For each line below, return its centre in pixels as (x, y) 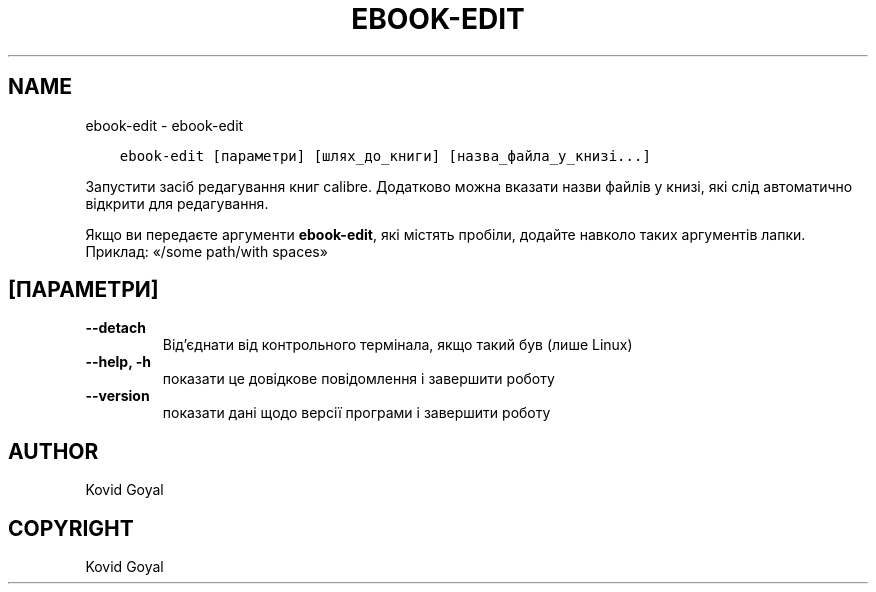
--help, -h (118, 362)
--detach (115, 328)
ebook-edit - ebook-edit (164, 125)
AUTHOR (53, 451)
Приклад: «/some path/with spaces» (206, 251)
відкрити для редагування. (177, 203)
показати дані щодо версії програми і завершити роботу (356, 413)
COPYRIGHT (71, 528)
